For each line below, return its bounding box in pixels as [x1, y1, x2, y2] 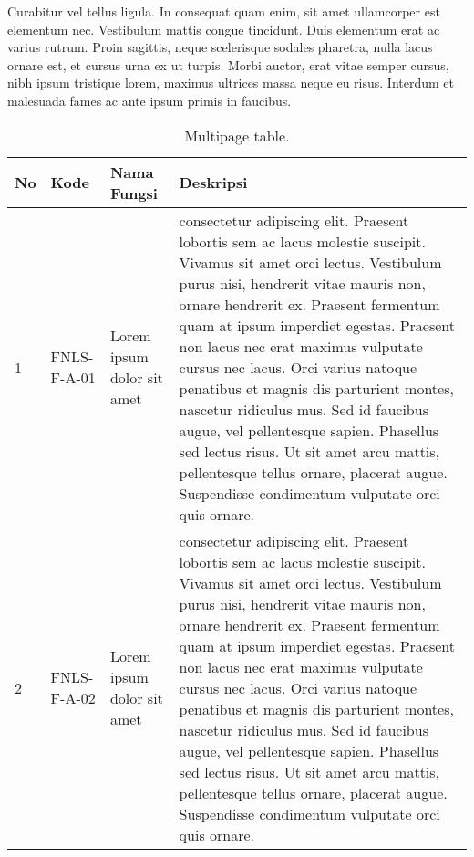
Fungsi [109, 182, 158, 204]
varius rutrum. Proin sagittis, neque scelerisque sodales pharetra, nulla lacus [7, 37, 433, 57]
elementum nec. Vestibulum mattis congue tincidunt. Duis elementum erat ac [7, 19, 440, 38]
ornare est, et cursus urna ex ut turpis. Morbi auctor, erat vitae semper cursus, [7, 55, 449, 74]
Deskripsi [179, 172, 248, 193]
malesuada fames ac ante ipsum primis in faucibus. [7, 90, 292, 110]
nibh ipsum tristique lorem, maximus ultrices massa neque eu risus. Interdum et [7, 73, 455, 92]
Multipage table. [184, 124, 290, 146]
